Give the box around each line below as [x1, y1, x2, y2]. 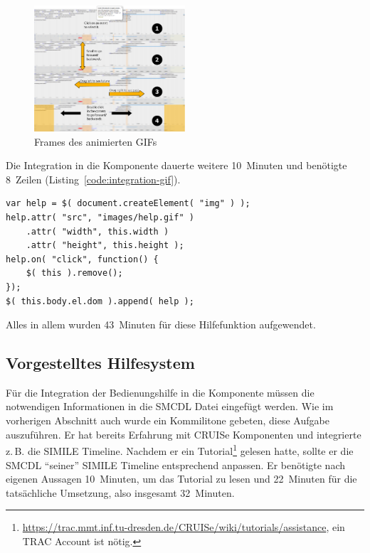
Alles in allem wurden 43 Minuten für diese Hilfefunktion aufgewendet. [6, 317, 316, 332]
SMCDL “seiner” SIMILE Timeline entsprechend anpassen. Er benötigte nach [6, 457, 346, 472]
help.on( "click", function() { [6, 254, 159, 264]
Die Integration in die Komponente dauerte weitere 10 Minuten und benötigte [6, 158, 347, 173]
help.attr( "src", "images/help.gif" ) [6, 212, 194, 222]
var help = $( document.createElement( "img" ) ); [6, 198, 250, 209]
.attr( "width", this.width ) [26, 226, 169, 237]
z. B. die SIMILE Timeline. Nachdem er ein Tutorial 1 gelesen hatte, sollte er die [6, 441, 354, 458]
